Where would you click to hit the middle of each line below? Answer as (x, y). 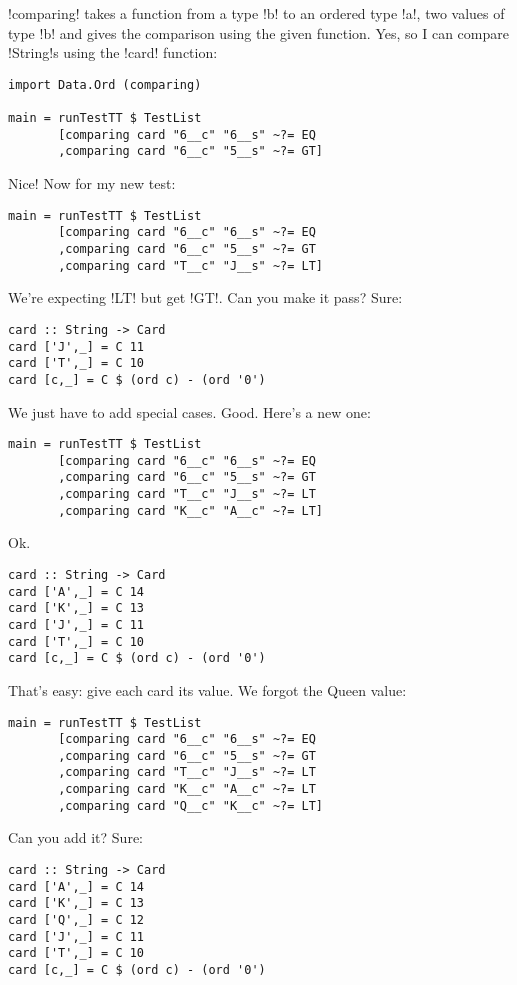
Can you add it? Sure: (76, 837)
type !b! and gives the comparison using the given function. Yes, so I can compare (258, 32)
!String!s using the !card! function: (113, 52)
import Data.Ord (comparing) (105, 84)
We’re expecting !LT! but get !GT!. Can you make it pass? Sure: (205, 297)
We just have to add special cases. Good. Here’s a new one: (189, 411)
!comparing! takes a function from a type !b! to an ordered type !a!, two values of (256, 13)
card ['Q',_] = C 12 (76, 920)
